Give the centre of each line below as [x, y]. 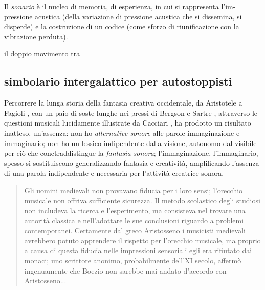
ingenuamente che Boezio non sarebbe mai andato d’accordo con [125, 270]
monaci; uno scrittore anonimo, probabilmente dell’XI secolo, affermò [133, 261]
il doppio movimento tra [42, 54]
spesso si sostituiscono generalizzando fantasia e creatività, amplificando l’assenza [132, 163]
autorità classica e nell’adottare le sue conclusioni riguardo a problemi [134, 220]
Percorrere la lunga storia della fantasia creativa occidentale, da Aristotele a [123, 103]
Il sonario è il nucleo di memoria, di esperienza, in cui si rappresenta [112, 6]
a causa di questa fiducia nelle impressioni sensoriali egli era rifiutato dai [138, 250]
